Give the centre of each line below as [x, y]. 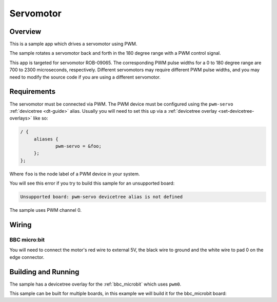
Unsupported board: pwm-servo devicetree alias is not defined [102, 197]
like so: [41, 118]
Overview [25, 32]
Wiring [21, 225]
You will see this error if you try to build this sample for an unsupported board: [92, 183]
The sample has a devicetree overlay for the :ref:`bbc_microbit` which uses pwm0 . [95, 284]
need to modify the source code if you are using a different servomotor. [85, 77]
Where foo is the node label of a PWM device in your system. [75, 174]
